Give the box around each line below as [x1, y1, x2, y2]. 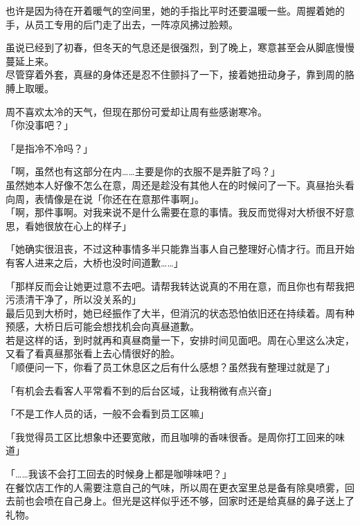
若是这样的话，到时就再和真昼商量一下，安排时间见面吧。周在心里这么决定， [6, 332, 354, 347]
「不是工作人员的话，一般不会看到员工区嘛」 [6, 406, 209, 421]
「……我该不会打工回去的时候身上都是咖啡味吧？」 [6, 466, 232, 481]
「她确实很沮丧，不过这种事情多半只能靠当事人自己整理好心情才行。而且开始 [6, 242, 354, 256]
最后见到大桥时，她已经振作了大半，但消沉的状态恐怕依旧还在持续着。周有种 [6, 305, 354, 320]
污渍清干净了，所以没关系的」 [6, 292, 141, 307]
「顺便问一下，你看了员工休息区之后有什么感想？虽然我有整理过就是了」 [6, 360, 335, 374]
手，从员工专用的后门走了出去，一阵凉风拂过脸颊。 [6, 17, 238, 31]
